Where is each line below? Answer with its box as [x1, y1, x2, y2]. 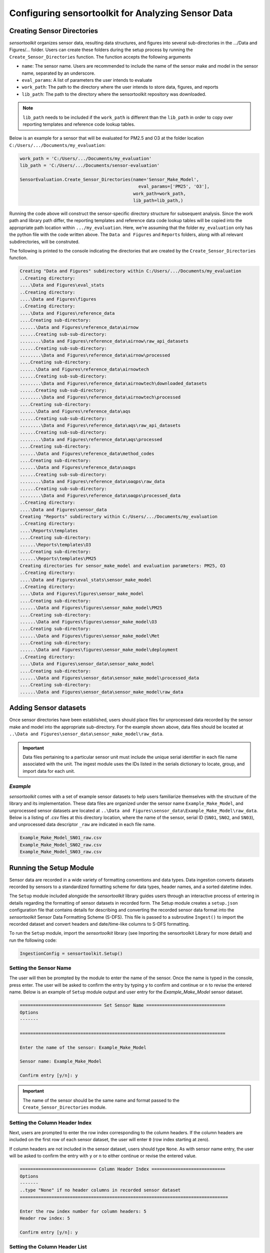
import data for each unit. [22, 768, 75, 774]
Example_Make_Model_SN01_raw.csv [19, 835, 102, 841]
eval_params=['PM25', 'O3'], [138, 183, 210, 189]
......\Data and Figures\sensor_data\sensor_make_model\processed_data [19, 675, 199, 681]
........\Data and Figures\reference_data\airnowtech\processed [19, 394, 181, 400]
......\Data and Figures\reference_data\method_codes [19, 451, 154, 456]
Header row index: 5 [19, 1215, 70, 1221]
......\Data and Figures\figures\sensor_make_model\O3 [19, 619, 157, 624]
